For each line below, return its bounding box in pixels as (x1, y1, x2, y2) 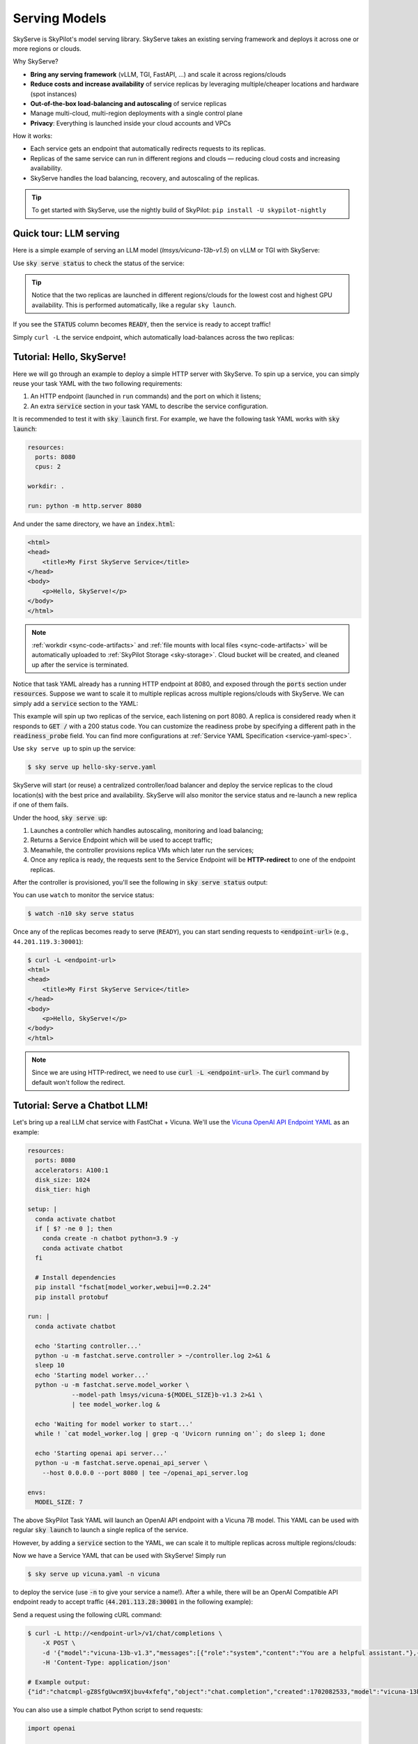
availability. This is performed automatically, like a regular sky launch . (31, 301, 237, 309)
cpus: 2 (35, 463, 61, 471)
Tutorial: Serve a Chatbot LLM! (13, 1099, 148, 1112)
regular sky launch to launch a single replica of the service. (13, 1526, 188, 1534)
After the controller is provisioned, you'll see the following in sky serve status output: (13, 878, 268, 886)
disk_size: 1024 (35, 1176, 91, 1184)
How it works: (13, 132, 53, 140)
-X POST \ (42, 1639, 76, 1647)
